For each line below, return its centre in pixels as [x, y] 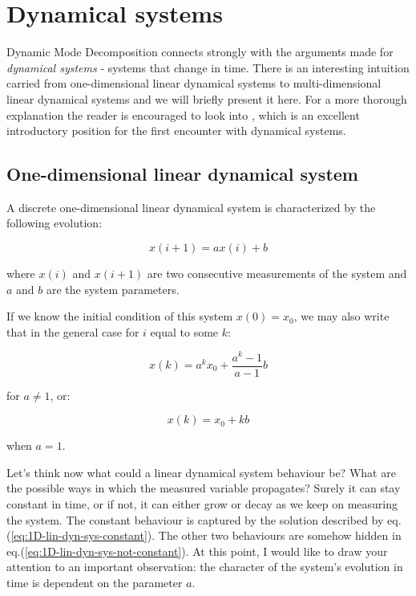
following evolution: [55, 223]
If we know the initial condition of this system [120, 316]
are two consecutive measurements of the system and [277, 274]
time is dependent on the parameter [95, 582]
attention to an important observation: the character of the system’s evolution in [205, 567]
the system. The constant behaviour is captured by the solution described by [195, 519]
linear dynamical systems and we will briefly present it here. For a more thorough [207, 98]
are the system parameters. [113, 289]
